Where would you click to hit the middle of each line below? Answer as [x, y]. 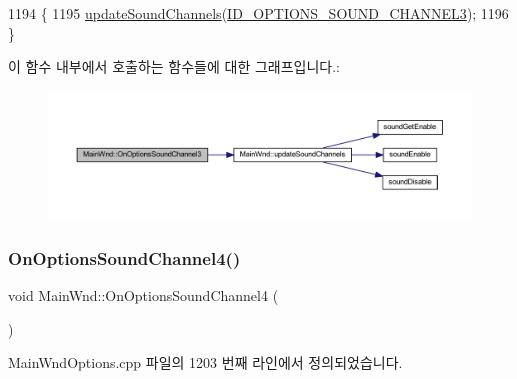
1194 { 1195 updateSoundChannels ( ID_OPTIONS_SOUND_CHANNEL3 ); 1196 [258, 13]
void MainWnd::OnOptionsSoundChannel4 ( [143, 294]
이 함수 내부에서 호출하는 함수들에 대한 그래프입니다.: [174, 66]
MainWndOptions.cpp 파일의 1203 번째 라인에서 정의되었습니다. [205, 362]
